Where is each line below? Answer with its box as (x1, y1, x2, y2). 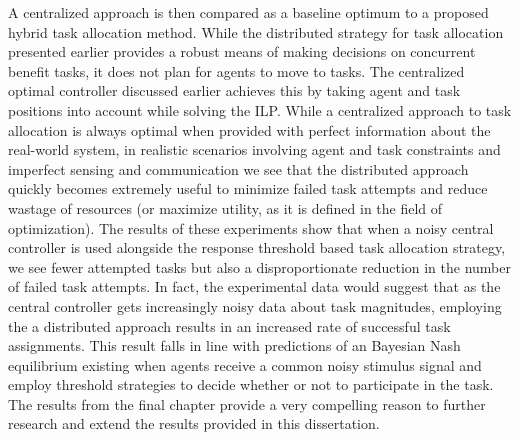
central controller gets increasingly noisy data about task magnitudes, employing (8, 295, 502, 316)
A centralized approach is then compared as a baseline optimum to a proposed (8, 2, 489, 22)
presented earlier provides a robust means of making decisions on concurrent (8, 41, 476, 62)
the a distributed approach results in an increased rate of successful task (8, 315, 451, 336)
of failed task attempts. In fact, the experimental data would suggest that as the (8, 276, 501, 297)
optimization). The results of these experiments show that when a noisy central (8, 217, 494, 238)
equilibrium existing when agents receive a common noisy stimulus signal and (8, 354, 482, 375)
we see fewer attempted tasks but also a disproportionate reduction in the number (8, 256, 512, 277)
